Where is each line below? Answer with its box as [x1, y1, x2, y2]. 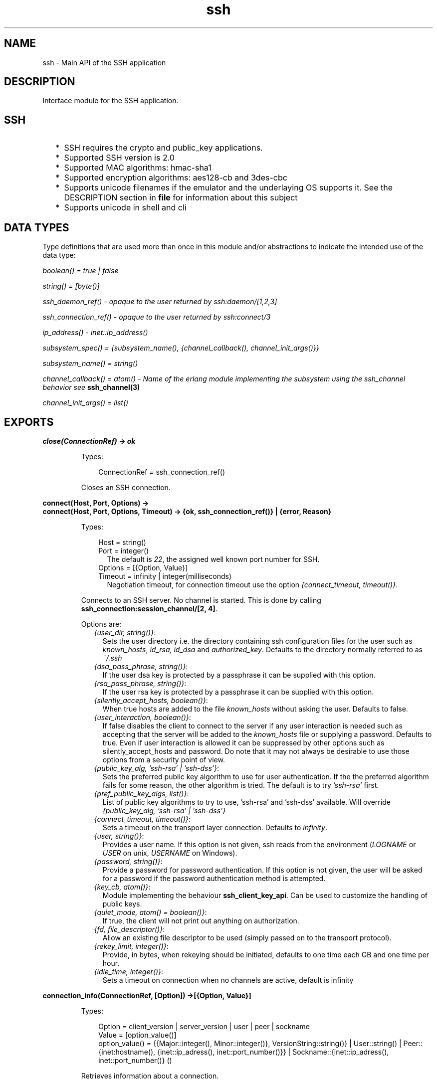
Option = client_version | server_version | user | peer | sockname [98, 1022, 310, 1031]
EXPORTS [4, 415, 54, 428]
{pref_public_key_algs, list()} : [94, 789, 189, 798]
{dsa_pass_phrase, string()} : [94, 662, 188, 671]
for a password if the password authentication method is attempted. [102, 874, 326, 883]
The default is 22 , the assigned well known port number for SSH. [107, 554, 320, 563]
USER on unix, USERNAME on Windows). [102, 848, 237, 857]
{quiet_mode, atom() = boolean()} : [94, 907, 207, 916]
